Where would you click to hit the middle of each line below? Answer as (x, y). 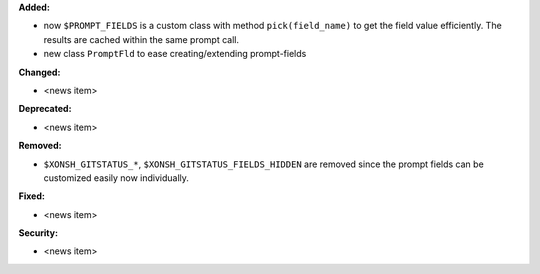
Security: (38, 233)
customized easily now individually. (116, 177)
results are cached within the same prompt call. (141, 39)
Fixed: (31, 196)
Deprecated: (45, 109)
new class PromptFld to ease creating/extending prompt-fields (175, 54)
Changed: (39, 72)
